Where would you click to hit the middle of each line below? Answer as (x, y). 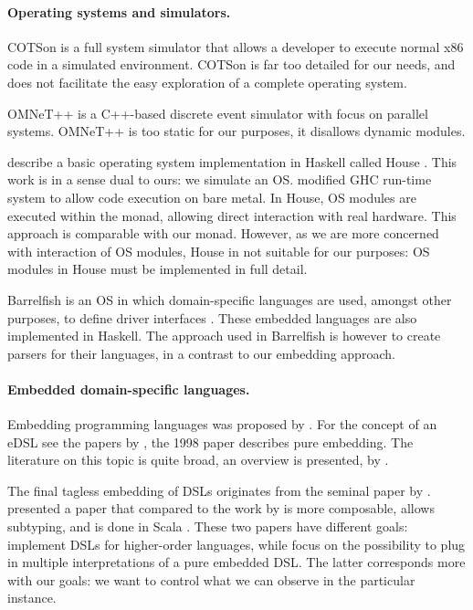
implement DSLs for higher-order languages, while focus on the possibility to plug (236, 544)
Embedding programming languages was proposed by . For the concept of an (222, 424)
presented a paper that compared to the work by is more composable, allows (221, 508)
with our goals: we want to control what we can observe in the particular (211, 579)
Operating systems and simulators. (119, 11)
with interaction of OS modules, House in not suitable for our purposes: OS (219, 251)
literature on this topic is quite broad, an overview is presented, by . (198, 460)
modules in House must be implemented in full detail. (158, 269)
